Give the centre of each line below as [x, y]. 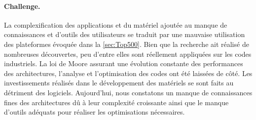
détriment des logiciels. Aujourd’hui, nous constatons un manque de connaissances [128, 92]
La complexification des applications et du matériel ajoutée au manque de [116, 24]
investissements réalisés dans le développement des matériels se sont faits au [119, 83]
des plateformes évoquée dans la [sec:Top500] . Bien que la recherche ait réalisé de [127, 44]
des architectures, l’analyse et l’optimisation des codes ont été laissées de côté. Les [128, 73]
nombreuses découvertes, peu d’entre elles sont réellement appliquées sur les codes [128, 54]
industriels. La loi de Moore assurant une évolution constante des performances [124, 63]
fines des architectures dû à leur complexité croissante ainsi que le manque [116, 102]
